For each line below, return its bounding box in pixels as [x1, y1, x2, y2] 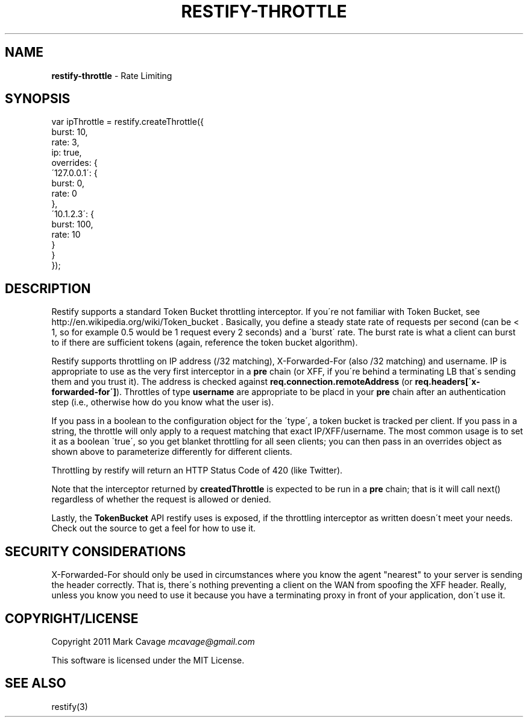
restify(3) [51, 701, 88, 712]
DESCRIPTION [5, 280, 91, 296]
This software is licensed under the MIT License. [51, 654, 245, 665]
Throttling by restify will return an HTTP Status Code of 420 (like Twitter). [51, 465, 343, 476]
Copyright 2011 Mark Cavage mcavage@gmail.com [51, 636, 255, 647]
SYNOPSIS [5, 91, 71, 107]
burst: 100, [51, 219, 93, 230]
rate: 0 [51, 188, 77, 199]
